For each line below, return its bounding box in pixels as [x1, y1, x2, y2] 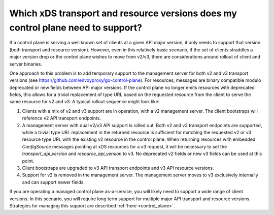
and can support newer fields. [22, 179, 85, 185]
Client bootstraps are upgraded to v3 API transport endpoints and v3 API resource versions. [22, 165, 214, 171]
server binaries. [9, 61, 43, 67]
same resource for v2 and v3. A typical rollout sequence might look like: [9, 99, 160, 105]
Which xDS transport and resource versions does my [9, 8, 237, 19]
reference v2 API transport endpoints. [22, 115, 101, 121]
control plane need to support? [9, 22, 142, 33]
